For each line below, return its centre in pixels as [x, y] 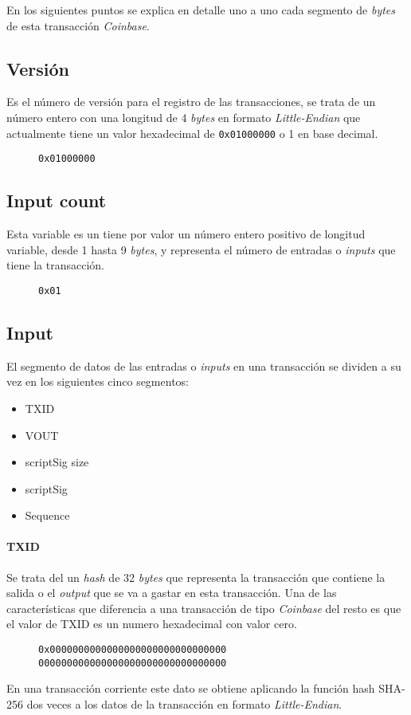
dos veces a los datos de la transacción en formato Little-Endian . [184, 703]
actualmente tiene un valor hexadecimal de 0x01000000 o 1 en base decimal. [192, 133]
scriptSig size [57, 462]
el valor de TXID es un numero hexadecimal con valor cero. [152, 624]
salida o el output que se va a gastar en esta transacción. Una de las [172, 593]
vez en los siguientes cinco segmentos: [98, 381]
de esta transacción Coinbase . [78, 25]
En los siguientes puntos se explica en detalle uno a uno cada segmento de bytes [201, 10]
